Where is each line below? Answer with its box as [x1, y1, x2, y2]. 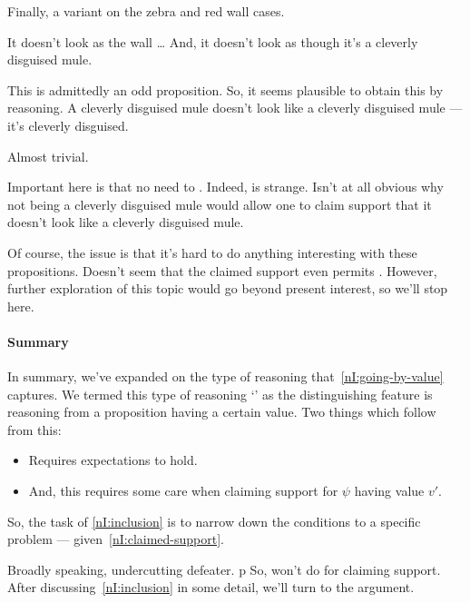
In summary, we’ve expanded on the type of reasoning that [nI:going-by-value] [7, 367, 444, 386]
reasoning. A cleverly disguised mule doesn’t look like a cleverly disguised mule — [7, 98, 463, 117]
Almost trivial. [7, 146, 89, 165]
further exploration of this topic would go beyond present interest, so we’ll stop [7, 279, 448, 298]
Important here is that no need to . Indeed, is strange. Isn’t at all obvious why [7, 177, 444, 196]
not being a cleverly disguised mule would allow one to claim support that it [7, 194, 432, 213]
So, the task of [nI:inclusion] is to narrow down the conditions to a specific [7, 511, 421, 530]
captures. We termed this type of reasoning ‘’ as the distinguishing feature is [7, 384, 433, 403]
